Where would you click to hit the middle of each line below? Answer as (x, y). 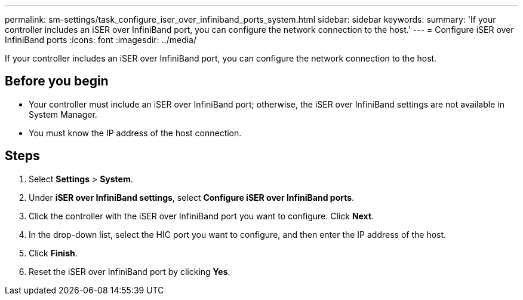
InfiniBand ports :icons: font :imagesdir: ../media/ (101, 40)
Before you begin (57, 81)
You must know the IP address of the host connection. (135, 133)
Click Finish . (53, 253)
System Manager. (63, 114)
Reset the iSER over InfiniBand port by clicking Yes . (130, 271)
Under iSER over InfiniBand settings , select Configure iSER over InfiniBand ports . (192, 197)
